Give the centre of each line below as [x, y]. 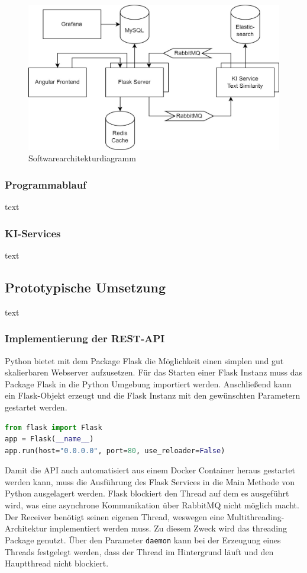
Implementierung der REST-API [85, 338]
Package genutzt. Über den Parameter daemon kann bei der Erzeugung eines [143, 539]
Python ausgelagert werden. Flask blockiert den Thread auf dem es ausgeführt [147, 493]
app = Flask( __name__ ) [49, 439]
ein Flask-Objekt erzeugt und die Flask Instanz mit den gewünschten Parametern [153, 395]
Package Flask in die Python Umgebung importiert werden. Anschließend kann [148, 383]
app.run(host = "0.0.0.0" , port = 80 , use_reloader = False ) [115, 451]
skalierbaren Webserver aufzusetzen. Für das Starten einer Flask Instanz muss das [154, 372]
